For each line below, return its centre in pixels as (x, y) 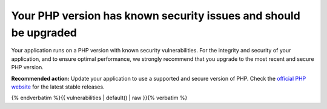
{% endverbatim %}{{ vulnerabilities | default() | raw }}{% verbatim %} (99, 98)
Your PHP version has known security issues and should (156, 16)
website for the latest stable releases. (58, 87)
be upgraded (44, 33)
